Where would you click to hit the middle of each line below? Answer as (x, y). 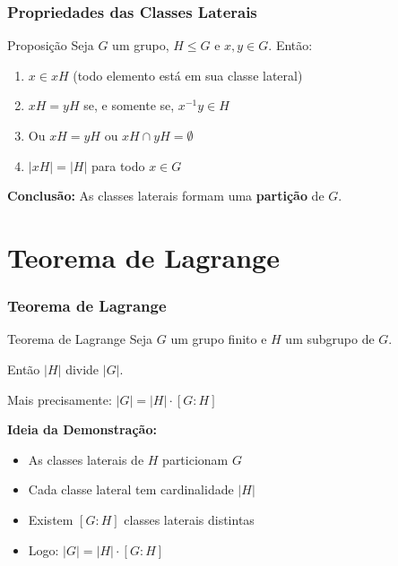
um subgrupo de (330, 339)
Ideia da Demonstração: (82, 429)
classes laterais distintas (189, 519)
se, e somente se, (129, 105)
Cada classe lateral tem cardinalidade (131, 489)
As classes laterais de (86, 459)
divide (82, 369)
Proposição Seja (51, 45)
